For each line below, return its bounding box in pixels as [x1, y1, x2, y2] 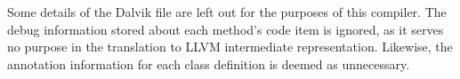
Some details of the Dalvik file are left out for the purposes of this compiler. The [7, 3, 447, 20]
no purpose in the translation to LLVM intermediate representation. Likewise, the [7, 37, 453, 56]
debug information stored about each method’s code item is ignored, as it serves [7, 20, 444, 38]
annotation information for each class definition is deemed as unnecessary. [7, 54, 410, 73]
